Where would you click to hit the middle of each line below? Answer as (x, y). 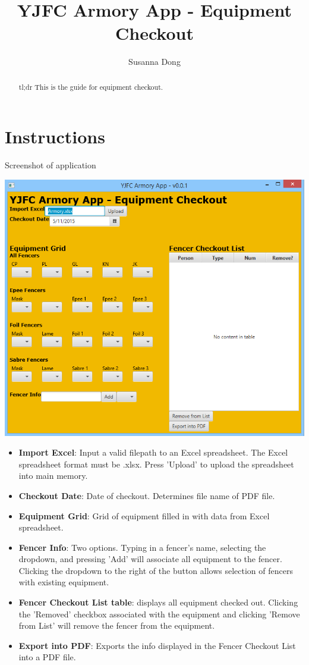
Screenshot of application (51, 165)
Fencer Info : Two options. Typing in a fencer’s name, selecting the (142, 547)
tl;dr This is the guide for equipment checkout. (91, 87)
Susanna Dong (154, 62)
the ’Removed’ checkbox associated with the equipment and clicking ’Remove (159, 614)
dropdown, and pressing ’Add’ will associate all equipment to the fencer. (150, 559)
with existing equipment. (64, 582)
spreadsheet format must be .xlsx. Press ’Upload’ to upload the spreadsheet (156, 464)
